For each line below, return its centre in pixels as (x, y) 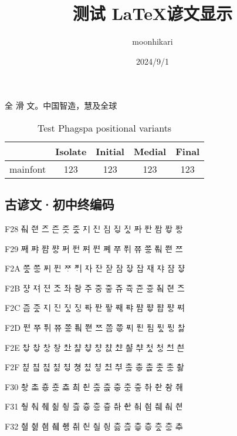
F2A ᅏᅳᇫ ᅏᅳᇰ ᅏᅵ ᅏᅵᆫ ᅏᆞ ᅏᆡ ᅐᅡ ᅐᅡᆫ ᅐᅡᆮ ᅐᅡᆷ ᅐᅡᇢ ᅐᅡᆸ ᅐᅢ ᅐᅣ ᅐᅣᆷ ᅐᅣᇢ (95, 268)
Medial (150, 151)
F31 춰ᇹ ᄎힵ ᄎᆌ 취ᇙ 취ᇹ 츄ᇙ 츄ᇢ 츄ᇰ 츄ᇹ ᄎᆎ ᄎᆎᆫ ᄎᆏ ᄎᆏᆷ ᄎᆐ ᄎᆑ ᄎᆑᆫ (94, 406)
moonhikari (153, 41)
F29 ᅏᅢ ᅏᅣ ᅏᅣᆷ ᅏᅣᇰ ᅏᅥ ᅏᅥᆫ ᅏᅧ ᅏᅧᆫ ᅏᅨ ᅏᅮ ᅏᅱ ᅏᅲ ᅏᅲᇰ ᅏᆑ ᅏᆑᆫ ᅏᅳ (94, 248)
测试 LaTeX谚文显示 (153, 13)
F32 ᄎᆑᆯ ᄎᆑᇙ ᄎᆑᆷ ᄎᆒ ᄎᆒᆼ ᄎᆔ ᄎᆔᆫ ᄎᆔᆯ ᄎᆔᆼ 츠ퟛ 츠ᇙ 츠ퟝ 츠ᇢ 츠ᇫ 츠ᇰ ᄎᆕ (94, 426)
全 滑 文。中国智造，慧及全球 (61, 105)
